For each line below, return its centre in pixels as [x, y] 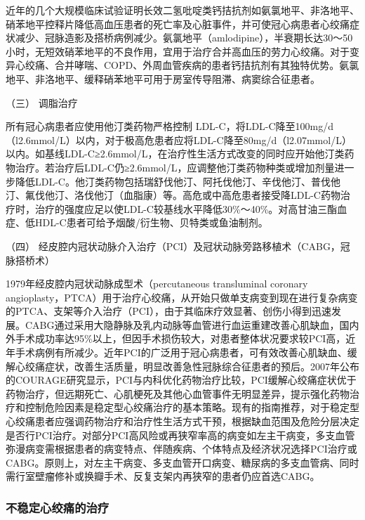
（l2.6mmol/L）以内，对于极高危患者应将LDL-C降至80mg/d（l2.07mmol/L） [179, 139]
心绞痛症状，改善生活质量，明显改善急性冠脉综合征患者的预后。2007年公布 [187, 366]
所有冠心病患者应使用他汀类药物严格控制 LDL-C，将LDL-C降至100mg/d [170, 126]
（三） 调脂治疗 [42, 102]
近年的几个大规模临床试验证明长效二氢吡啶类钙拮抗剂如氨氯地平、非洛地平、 [182, 10]
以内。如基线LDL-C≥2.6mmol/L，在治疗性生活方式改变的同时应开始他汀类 [175, 154]
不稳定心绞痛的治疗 [58, 507]
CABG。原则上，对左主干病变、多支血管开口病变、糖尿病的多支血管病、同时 [182, 462]
